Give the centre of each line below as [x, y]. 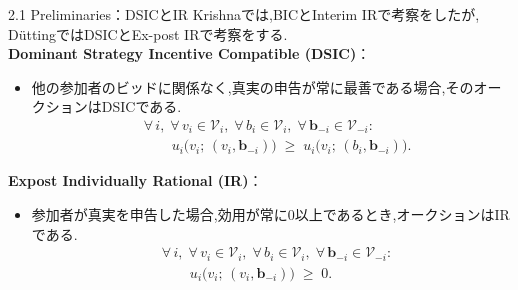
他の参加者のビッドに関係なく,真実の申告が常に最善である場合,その [252, 86]
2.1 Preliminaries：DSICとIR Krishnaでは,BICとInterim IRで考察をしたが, [244, 14]
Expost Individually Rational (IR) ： [135, 180]
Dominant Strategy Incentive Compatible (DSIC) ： [189, 53]
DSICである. [141, 106]
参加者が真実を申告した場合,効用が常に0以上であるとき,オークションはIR [270, 214]
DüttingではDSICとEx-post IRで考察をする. [148, 33]
